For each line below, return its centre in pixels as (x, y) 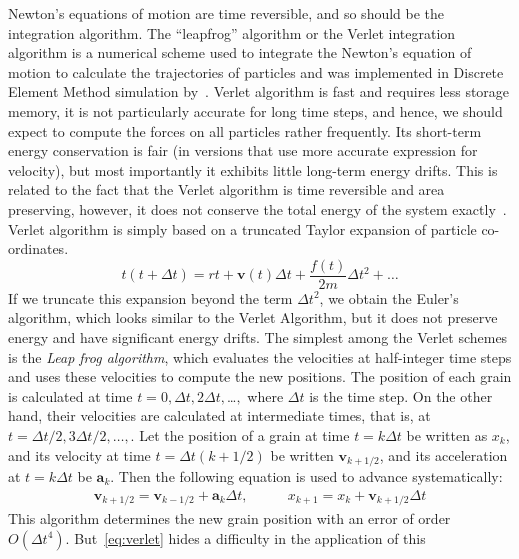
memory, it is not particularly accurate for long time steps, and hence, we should (255, 110)
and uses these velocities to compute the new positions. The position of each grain (260, 376)
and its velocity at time (79, 454)
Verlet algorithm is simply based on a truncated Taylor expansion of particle (242, 228)
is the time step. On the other (401, 395)
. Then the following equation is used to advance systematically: (306, 475)
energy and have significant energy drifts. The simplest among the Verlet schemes (258, 336)
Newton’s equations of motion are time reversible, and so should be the (226, 13)
